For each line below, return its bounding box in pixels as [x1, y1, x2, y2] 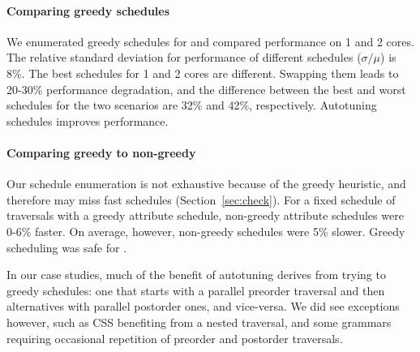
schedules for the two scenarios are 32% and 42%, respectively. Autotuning [6, 97, 377, 114]
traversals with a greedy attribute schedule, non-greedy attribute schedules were [6, 207, 404, 224]
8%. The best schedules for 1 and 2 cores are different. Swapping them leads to [6, 64, 399, 81]
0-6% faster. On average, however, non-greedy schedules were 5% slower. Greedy [6, 222, 405, 239]
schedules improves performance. [6, 112, 169, 129]
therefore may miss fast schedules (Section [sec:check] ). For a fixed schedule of [6, 191, 396, 208]
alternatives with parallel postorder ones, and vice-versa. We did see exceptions [6, 298, 400, 315]
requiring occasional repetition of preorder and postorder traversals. [6, 329, 343, 346]
